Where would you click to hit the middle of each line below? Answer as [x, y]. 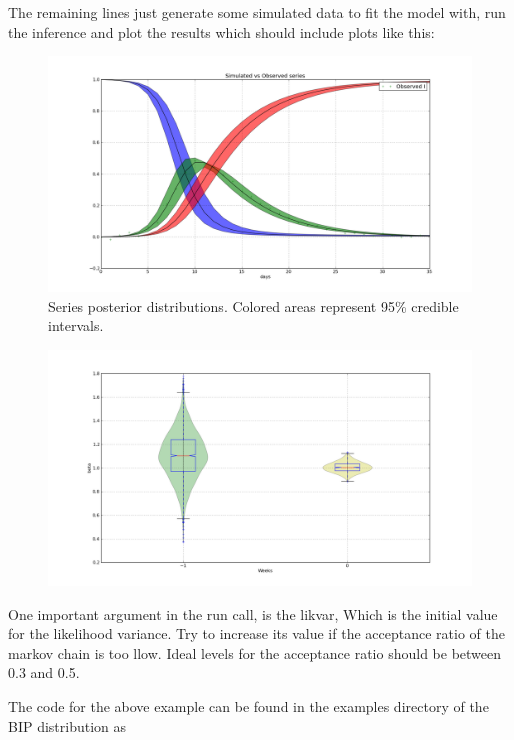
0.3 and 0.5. [44, 672]
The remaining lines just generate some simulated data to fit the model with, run [257, 12]
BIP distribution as [67, 725]
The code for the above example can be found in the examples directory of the [248, 705]
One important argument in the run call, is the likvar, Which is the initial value [253, 613]
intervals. [76, 325]
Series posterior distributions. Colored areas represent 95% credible [253, 305]
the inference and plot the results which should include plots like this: [221, 31]
